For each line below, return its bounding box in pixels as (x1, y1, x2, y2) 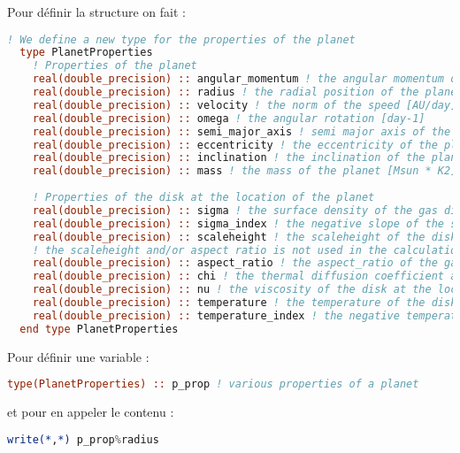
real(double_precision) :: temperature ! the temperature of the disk (32, 296, 457, 310)
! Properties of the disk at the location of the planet (32, 191, 375, 204)
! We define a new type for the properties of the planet (7, 33, 356, 46)
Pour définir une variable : (7, 347, 149, 365)
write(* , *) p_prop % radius (7, 433, 159, 446)
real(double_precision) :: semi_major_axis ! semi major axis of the (32, 125, 451, 138)
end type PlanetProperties (19, 322, 179, 335)
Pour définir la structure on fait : (7, 3, 186, 20)
